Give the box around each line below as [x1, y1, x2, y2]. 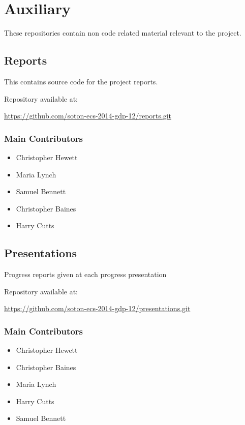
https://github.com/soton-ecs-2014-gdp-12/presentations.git [4, 303, 191, 314]
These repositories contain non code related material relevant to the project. [4, 27, 241, 38]
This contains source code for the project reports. [4, 76, 158, 86]
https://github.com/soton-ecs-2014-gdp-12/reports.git [4, 110, 172, 121]
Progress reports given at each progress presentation [4, 269, 167, 280]
